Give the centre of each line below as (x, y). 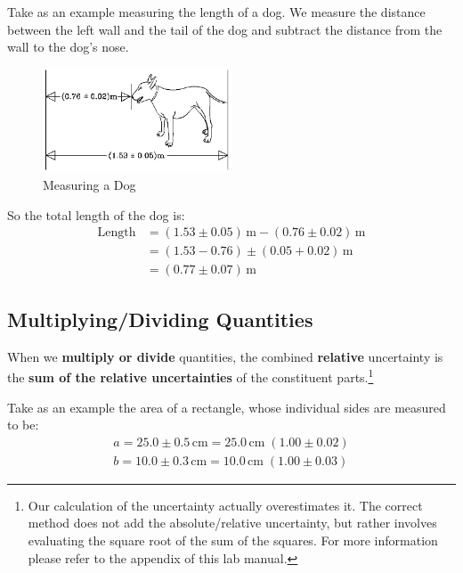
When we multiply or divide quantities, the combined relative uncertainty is (225, 356)
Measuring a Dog (89, 185)
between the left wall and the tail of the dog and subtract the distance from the (225, 29)
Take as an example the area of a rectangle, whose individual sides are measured (227, 407)
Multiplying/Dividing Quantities (160, 319)
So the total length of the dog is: (96, 214)
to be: (23, 425)
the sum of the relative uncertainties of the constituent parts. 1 (191, 376)
